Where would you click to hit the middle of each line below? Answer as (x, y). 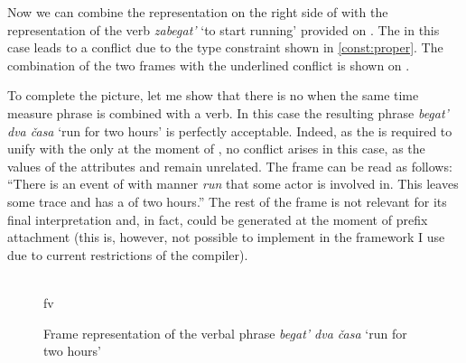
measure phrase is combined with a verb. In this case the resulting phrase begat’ (228, 112)
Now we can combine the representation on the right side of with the (198, 12)
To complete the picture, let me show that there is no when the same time (213, 95)
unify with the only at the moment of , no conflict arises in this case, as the (216, 149)
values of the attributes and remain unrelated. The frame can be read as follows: (230, 166)
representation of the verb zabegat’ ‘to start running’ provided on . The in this (224, 29)
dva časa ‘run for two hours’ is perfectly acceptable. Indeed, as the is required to (230, 130)
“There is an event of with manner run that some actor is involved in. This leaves (233, 184)
